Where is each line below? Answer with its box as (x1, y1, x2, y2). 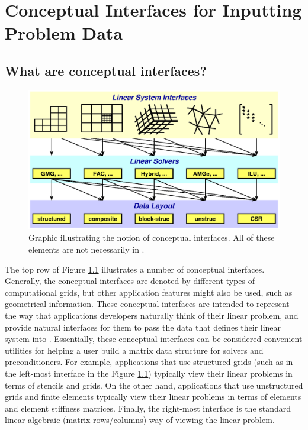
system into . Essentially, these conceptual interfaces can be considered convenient (5, 332, 303, 345)
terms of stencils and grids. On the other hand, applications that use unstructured (5, 379, 303, 391)
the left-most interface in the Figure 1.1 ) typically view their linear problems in (5, 367, 293, 379)
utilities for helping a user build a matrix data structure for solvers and (5, 344, 264, 356)
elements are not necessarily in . (28, 243, 145, 255)
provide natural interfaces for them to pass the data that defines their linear (5, 321, 281, 333)
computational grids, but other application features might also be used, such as (5, 286, 293, 298)
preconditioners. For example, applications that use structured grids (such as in (5, 355, 293, 368)
